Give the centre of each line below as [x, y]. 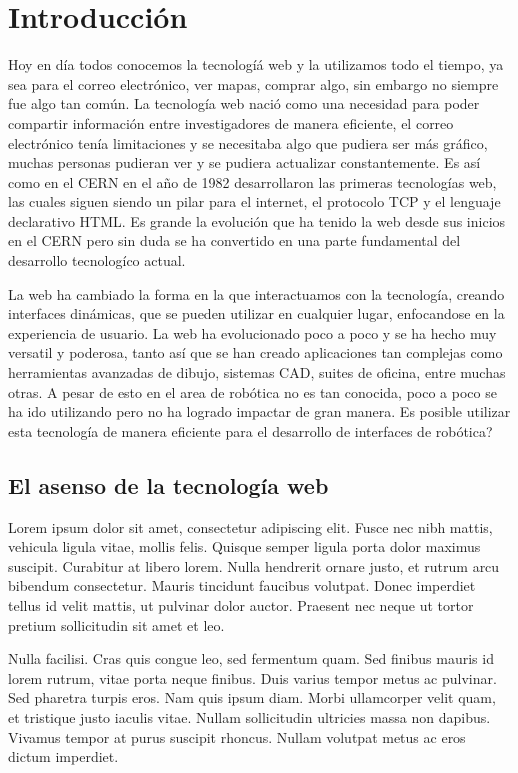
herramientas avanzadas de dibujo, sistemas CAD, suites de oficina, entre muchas [257, 372]
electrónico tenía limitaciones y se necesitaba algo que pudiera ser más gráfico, [248, 142]
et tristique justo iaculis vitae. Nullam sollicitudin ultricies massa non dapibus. [249, 716]
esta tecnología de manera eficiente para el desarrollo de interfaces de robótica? [250, 430]
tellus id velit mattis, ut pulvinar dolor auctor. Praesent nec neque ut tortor [241, 604]
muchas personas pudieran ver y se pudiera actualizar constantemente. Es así [244, 162]
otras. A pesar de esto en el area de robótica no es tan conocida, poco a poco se [252, 391]
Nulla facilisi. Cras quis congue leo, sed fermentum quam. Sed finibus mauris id [251, 658]
